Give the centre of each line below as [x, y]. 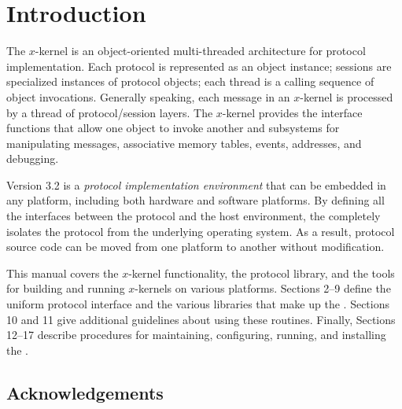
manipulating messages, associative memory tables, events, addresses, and [184, 143]
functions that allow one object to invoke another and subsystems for [173, 128]
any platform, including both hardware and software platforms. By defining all [195, 200]
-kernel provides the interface [292, 112]
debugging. [33, 158]
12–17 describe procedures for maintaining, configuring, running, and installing [196, 335]
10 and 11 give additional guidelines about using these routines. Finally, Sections [201, 319]
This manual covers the [63, 273]
